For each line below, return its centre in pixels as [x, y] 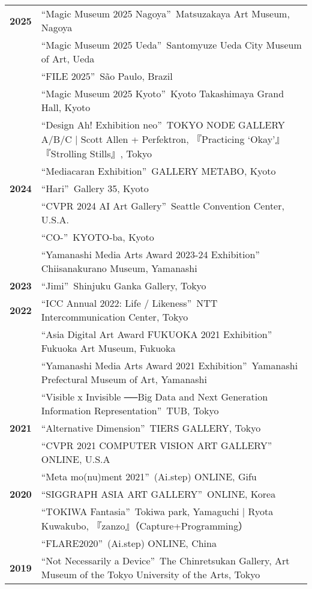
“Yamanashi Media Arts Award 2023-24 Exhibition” [150, 254]
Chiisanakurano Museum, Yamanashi [119, 268]
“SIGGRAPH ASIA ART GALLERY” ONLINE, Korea [158, 494]
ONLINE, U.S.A [76, 459]
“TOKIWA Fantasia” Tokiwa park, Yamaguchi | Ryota [157, 511]
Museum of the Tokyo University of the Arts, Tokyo [151, 574]
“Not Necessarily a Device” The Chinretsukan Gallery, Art [165, 560]
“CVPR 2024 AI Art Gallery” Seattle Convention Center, [163, 206]
